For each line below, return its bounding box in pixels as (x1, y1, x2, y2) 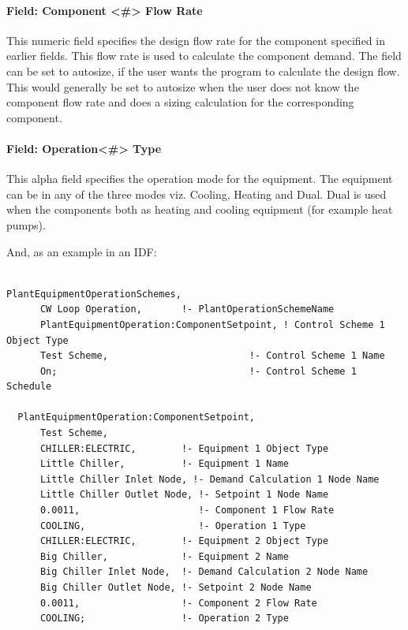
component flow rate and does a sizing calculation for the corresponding (6, 94, 354, 110)
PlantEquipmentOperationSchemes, (6, 288, 182, 300)
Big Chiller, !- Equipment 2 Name (39, 550, 289, 562)
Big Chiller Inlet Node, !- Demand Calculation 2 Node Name (39, 566, 369, 578)
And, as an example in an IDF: (6, 243, 157, 259)
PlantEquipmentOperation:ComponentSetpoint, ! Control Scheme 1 (39, 319, 385, 330)
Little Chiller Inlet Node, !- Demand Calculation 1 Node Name (39, 473, 380, 485)
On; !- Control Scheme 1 (39, 365, 357, 377)
